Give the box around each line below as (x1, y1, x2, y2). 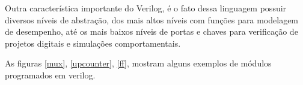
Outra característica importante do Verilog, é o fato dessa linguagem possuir (5, 2, 287, 14)
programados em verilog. (5, 68, 96, 81)
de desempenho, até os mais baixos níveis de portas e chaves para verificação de (5, 25, 298, 38)
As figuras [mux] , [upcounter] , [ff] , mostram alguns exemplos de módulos (5, 57, 272, 69)
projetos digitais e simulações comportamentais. (5, 37, 181, 49)
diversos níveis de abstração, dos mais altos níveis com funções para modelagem (5, 13, 299, 26)
